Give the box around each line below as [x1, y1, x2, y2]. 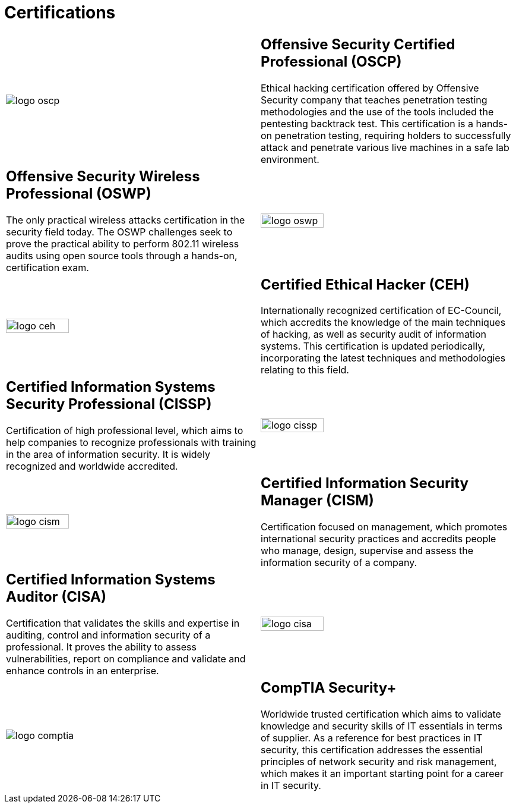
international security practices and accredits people [261, 533, 496, 545]
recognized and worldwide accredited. [6, 460, 178, 473]
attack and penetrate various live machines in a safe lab [261, 141, 509, 153]
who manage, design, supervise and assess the [261, 545, 473, 557]
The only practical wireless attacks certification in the [6, 213, 245, 226]
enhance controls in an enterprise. [6, 665, 159, 677]
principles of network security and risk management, [261, 756, 497, 768]
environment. [261, 153, 319, 165]
